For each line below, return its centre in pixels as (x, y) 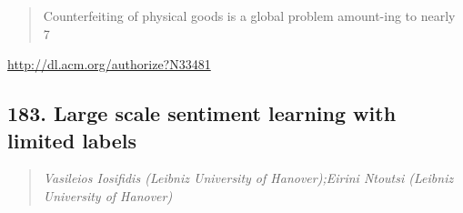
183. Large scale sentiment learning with (202, 113)
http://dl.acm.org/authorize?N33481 (109, 64)
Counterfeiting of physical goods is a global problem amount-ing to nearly (249, 15)
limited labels (72, 140)
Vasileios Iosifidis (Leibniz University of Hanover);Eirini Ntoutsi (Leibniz (248, 178)
